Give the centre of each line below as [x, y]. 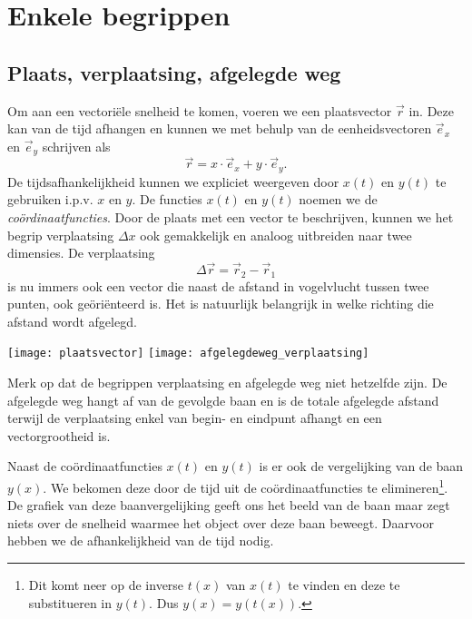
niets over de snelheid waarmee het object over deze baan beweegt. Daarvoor [221, 522]
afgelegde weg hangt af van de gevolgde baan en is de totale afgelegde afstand [223, 400]
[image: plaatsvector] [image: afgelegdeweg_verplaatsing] [188, 354]
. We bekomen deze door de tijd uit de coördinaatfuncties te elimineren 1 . [246, 486]
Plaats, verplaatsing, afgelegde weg [174, 72]
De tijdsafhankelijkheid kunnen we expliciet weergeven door [173, 181]
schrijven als [76, 146]
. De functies [167, 199]
